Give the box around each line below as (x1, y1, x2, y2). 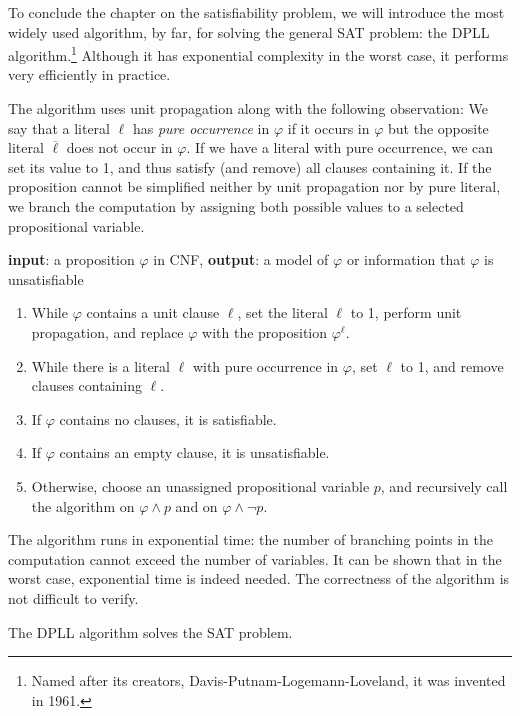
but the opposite (388, 117, 489, 138)
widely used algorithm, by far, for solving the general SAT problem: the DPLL (8, 21, 490, 42)
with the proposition (202, 321, 328, 342)
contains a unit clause (86, 302, 220, 323)
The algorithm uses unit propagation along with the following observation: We (8, 98, 488, 119)
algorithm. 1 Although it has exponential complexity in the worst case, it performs (8, 42, 509, 65)
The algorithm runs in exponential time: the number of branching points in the (8, 529, 493, 550)
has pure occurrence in (132, 117, 270, 138)
